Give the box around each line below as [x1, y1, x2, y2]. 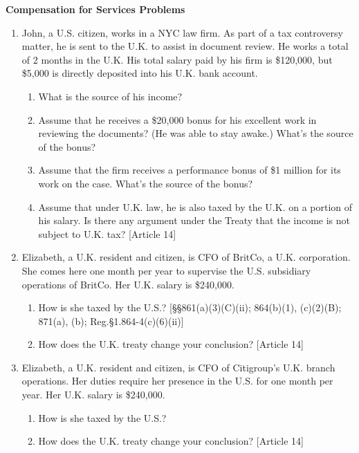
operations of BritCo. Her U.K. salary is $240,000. [21, 277, 234, 291]
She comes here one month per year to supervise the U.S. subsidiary [21, 263, 311, 277]
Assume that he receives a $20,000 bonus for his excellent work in [38, 112, 317, 127]
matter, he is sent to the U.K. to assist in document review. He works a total [21, 39, 349, 53]
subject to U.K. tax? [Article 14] [38, 226, 176, 241]
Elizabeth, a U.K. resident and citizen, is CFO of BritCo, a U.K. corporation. [21, 250, 351, 264]
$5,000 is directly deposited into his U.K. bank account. [21, 66, 258, 80]
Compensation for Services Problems [6, 2, 185, 16]
